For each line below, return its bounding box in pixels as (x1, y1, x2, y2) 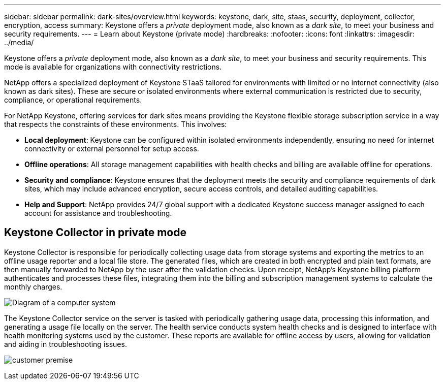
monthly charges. (4, 282, 62, 291)
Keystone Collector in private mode (4, 226, 186, 239)
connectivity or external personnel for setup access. (24, 144, 199, 153)
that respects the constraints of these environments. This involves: (4, 120, 227, 129)
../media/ (4, 38, 34, 47)
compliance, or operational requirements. (4, 95, 142, 104)
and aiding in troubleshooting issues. (4, 339, 127, 348)
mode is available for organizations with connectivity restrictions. (4, 62, 222, 71)
